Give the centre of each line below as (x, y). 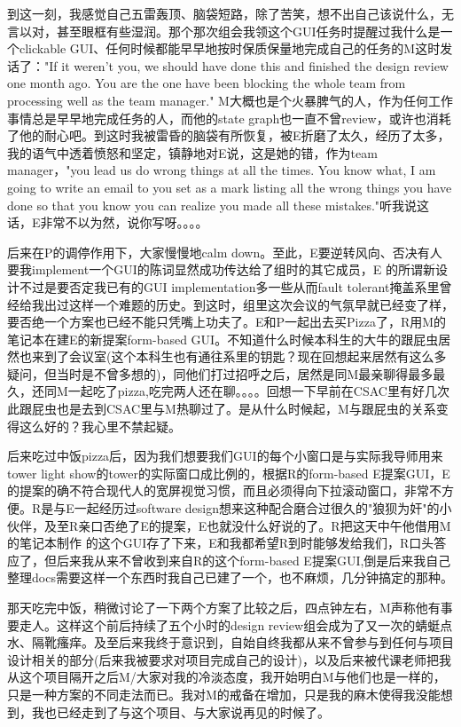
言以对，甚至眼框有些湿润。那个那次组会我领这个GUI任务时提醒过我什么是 (224, 31)
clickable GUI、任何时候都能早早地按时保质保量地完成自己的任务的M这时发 (236, 48)
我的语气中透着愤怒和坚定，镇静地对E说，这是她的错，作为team (192, 152)
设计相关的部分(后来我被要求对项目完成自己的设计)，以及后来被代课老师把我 (229, 659)
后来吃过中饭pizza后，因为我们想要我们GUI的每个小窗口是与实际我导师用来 (225, 456)
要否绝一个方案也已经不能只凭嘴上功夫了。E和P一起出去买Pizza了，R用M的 (227, 322)
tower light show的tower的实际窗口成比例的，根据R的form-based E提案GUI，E (229, 473)
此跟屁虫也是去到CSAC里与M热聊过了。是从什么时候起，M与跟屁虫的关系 (222, 409)
